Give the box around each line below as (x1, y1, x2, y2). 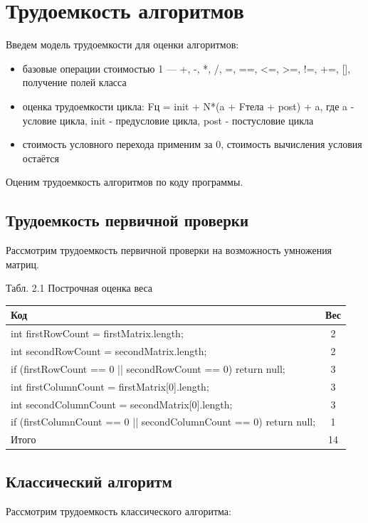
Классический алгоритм (6, 470, 172, 492)
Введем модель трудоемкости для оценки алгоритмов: (6, 37, 239, 52)
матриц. (6, 256, 39, 271)
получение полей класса (22, 75, 127, 90)
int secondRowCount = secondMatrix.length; (11, 344, 207, 359)
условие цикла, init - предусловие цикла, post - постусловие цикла (22, 112, 314, 127)
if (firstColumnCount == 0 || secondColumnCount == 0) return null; (11, 414, 316, 429)
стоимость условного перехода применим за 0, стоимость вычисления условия (22, 137, 362, 152)
